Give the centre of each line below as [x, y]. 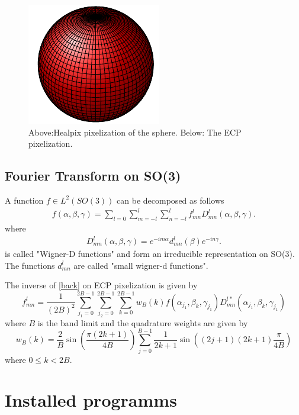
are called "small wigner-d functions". [141, 265]
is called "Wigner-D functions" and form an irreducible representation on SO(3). [150, 254]
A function [24, 200]
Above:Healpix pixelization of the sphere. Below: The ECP [135, 132]
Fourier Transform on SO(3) [93, 176]
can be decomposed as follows [171, 200]
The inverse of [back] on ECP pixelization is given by [101, 285]
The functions [30, 265]
